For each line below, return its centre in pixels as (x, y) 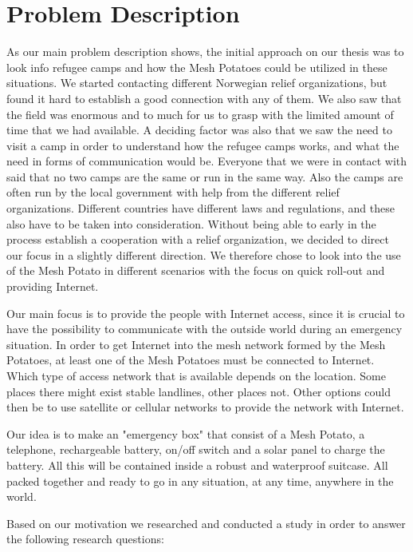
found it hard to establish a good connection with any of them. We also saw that (204, 98)
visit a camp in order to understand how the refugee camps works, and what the (203, 145)
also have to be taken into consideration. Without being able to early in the (191, 223)
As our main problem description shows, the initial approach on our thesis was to (205, 52)
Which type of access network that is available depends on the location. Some (196, 375)
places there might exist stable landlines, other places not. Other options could (199, 391)
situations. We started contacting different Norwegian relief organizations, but (197, 83)
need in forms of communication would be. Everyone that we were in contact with (207, 161)
